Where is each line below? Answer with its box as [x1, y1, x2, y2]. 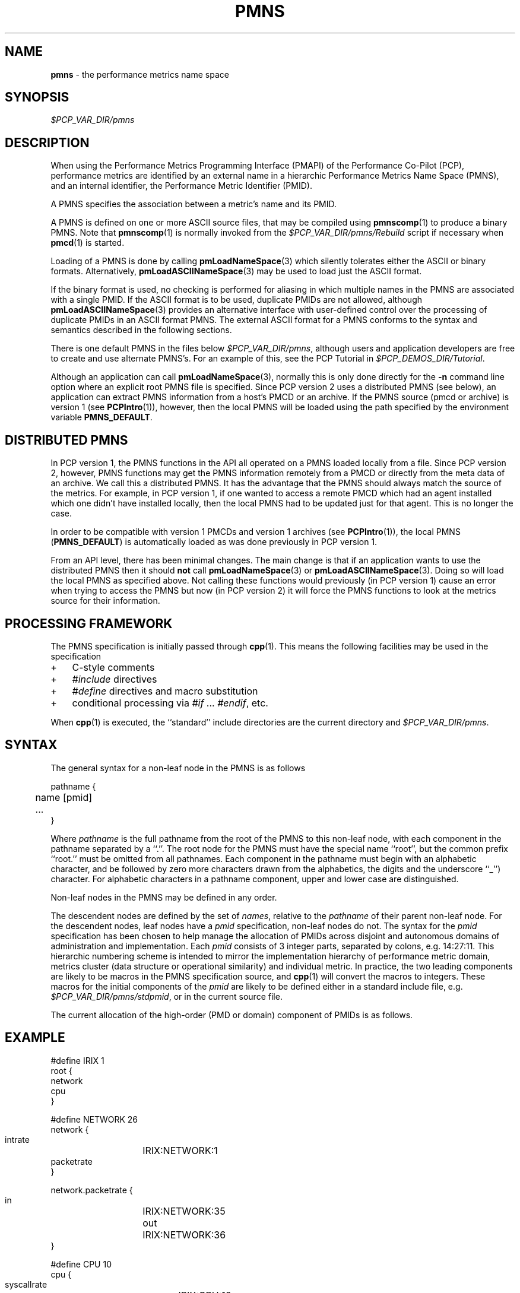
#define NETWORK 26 [50, 1114, 138, 1124]
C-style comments [72, 661, 155, 673]
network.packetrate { [50, 1184, 133, 1195]
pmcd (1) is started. [50, 237, 125, 248]
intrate [5, 1134, 30, 1145]
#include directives [72, 673, 157, 685]
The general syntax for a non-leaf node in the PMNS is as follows [50, 762, 306, 773]
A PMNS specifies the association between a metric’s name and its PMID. [50, 199, 337, 210]
